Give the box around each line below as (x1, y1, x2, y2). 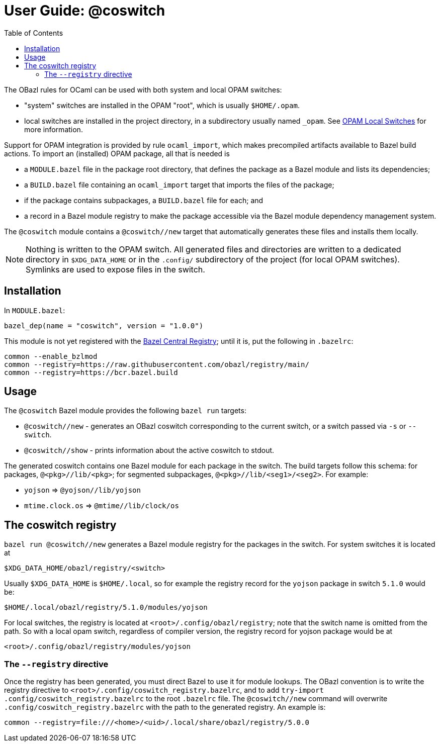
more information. (24, 125, 83, 134)
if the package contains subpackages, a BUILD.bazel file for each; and (24, 196, 263, 205)
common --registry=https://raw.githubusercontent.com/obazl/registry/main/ (4, 360, 309, 368)
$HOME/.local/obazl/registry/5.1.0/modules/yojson (4, 603, 208, 612)
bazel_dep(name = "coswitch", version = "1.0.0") (4, 321, 204, 330)
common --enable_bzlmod (4, 352, 98, 360)
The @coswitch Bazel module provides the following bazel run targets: (4, 406, 246, 415)
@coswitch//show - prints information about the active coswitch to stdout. (24, 446, 275, 455)
